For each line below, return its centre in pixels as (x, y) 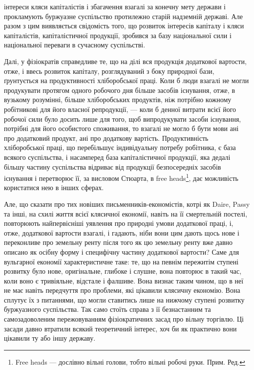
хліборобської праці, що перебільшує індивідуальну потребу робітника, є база (120, 147)
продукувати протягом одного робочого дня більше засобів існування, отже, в (120, 90)
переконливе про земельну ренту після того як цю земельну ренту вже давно (118, 242)
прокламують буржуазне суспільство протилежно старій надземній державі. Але (123, 16)
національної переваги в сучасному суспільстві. (75, 45)
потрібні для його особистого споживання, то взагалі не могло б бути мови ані (121, 128)
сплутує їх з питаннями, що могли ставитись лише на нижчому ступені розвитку (124, 299)
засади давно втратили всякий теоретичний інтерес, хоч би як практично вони (120, 328)
